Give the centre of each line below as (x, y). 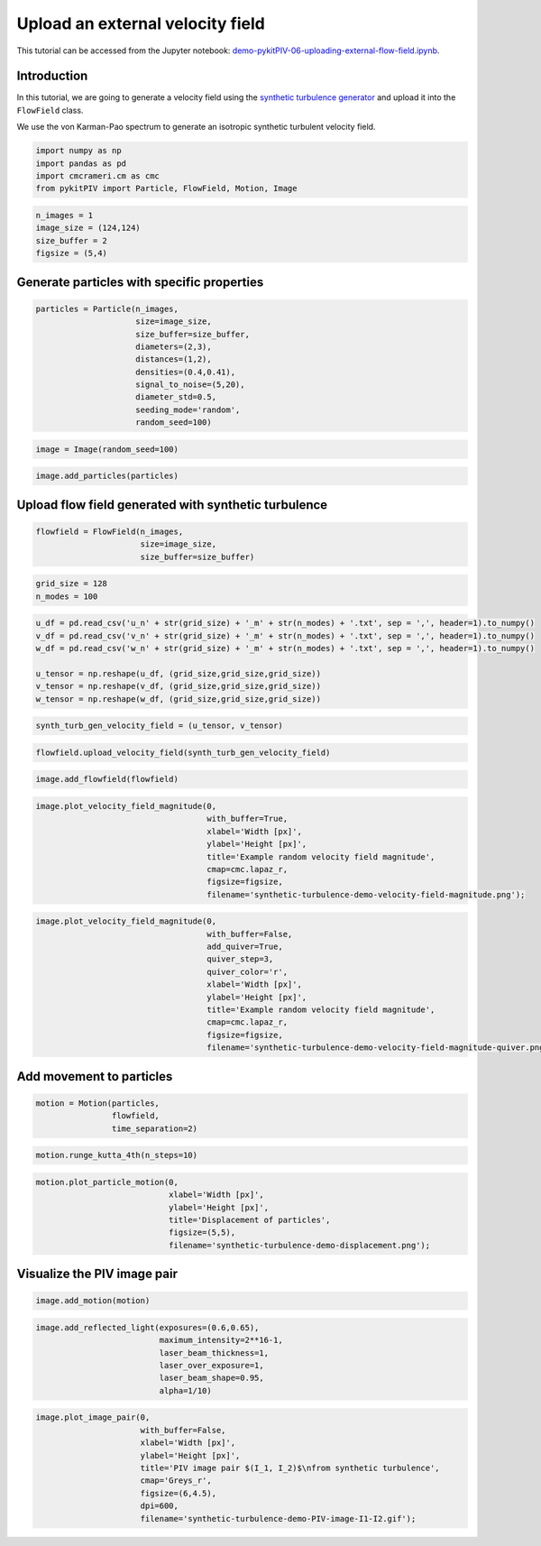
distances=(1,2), (174, 359)
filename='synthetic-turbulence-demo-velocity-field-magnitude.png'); (366, 894)
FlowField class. (50, 110)
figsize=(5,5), (202, 1233)
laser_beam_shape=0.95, (212, 1378)
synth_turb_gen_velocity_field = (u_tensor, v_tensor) (159, 726)
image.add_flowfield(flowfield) (107, 779)
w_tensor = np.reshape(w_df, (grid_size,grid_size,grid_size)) (179, 699)
